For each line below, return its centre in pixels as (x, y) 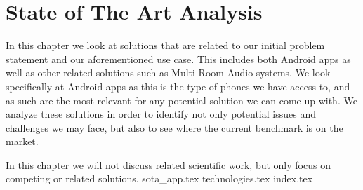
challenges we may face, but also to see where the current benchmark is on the (174, 127)
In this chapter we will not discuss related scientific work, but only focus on (168, 164)
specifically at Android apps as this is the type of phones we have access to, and (178, 86)
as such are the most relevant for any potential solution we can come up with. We (181, 100)
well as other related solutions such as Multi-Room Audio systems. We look (168, 73)
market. (22, 141)
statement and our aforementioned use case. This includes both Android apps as (178, 59)
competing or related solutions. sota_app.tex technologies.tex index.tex (159, 178)
